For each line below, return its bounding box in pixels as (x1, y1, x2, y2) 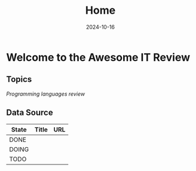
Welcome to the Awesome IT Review (6, 50, 190, 64)
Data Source (6, 108, 53, 118)
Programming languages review (6, 90, 85, 97)
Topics (6, 74, 32, 84)
